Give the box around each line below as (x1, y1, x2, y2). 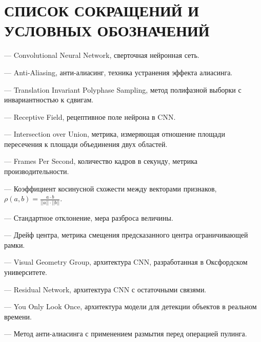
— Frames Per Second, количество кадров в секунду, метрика (4, 156, 198, 166)
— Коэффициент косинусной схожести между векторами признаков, (4, 183, 217, 194)
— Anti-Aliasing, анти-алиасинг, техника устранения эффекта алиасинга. (4, 67, 233, 77)
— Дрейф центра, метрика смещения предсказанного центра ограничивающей (4, 229, 248, 240)
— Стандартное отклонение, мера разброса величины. (4, 212, 173, 223)
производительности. (4, 166, 69, 177)
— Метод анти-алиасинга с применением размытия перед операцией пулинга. (4, 328, 247, 339)
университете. (4, 266, 47, 277)
